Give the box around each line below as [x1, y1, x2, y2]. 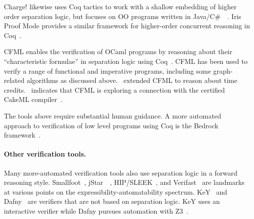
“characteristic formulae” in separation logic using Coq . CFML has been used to [4, 56, 248, 66]
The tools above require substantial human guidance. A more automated [4, 110, 221, 120]
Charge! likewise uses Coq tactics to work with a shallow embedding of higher [4, 1, 237, 11]
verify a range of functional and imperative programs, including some [4, 65, 211, 76]
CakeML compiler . [4, 94, 63, 104]
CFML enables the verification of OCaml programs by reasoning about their [4, 46, 233, 57]
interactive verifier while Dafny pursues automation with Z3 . [4, 205, 189, 216]
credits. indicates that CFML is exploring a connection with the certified [4, 84, 225, 95]
